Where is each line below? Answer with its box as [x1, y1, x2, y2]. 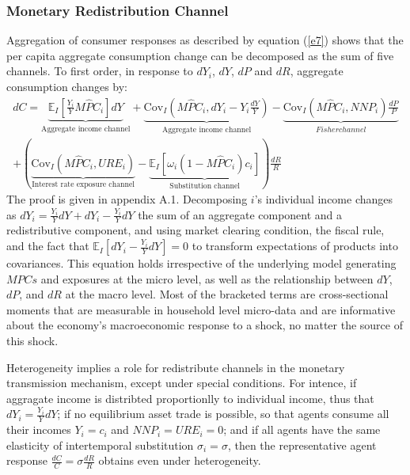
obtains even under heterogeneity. [98, 452, 261, 469]
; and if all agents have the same [223, 421, 381, 438]
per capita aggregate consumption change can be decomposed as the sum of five [6, 47, 394, 63]
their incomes [6, 421, 71, 438]
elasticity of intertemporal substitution [6, 436, 194, 453]
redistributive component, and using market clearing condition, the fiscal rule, [6, 222, 385, 238]
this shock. [6, 332, 59, 349]
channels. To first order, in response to [6, 63, 193, 79]
